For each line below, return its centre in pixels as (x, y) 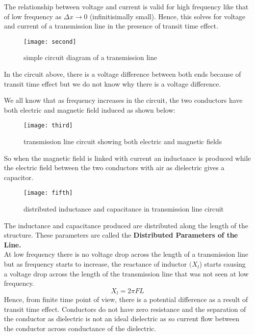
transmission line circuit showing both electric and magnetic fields (123, 141)
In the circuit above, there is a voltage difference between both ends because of (123, 74)
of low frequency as (33, 16)
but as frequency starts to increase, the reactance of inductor (96, 264)
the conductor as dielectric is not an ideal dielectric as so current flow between (122, 319)
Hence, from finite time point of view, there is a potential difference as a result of (126, 299)
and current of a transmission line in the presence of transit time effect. (111, 26)
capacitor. (19, 177)
